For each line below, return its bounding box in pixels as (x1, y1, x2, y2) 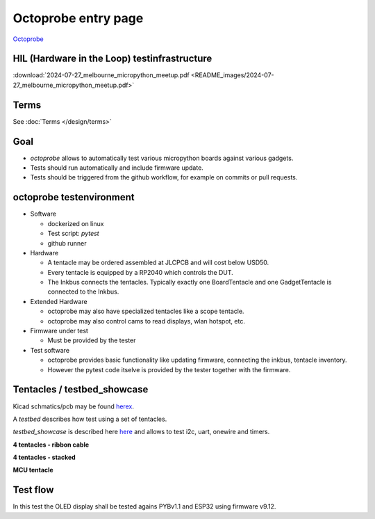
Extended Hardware (30, 297, 87, 305)
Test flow (12, 484, 54, 496)
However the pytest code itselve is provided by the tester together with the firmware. (47, 365, 291, 374)
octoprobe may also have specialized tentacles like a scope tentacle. (47, 307, 244, 316)
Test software (30, 346, 69, 354)
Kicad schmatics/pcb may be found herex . (12, 402, 135, 410)
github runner (47, 239, 87, 247)
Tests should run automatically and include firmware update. (30, 163, 204, 172)
